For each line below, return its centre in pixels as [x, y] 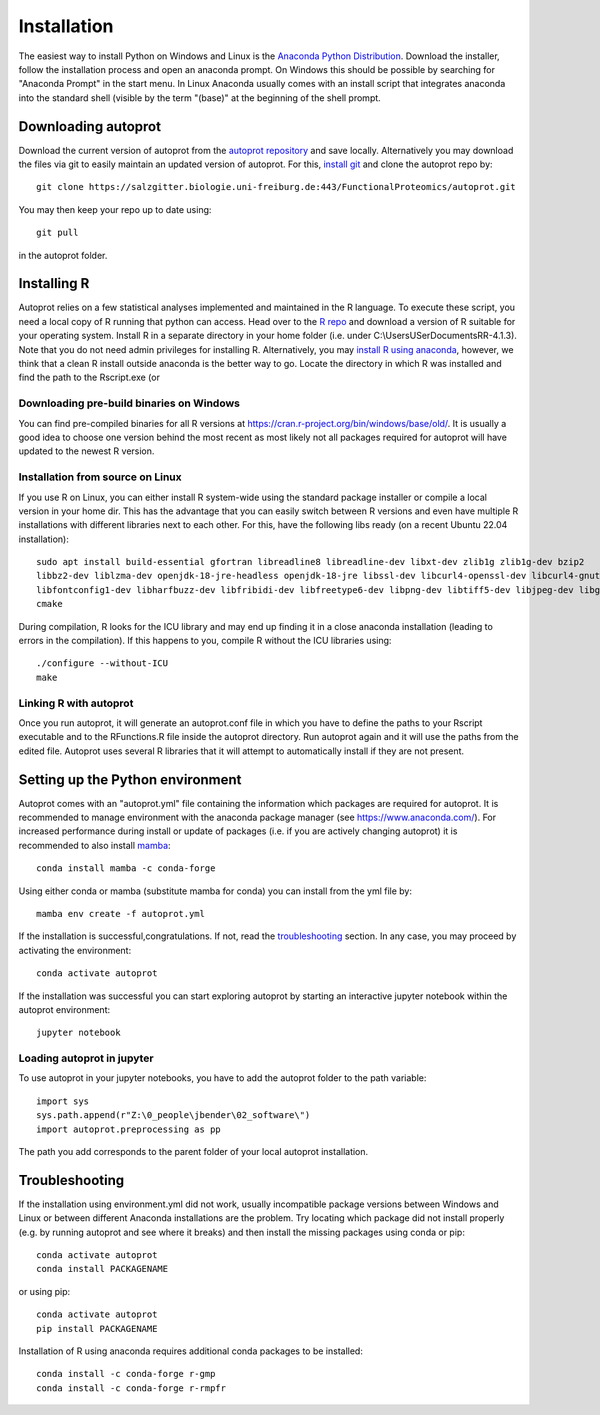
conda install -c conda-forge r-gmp [126, 1374]
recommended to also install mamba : [94, 845]
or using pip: [44, 1291]
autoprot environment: [64, 1009]
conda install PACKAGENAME [102, 1269]
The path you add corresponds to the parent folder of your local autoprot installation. [193, 1152]
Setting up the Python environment [130, 779]
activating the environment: [75, 950]
